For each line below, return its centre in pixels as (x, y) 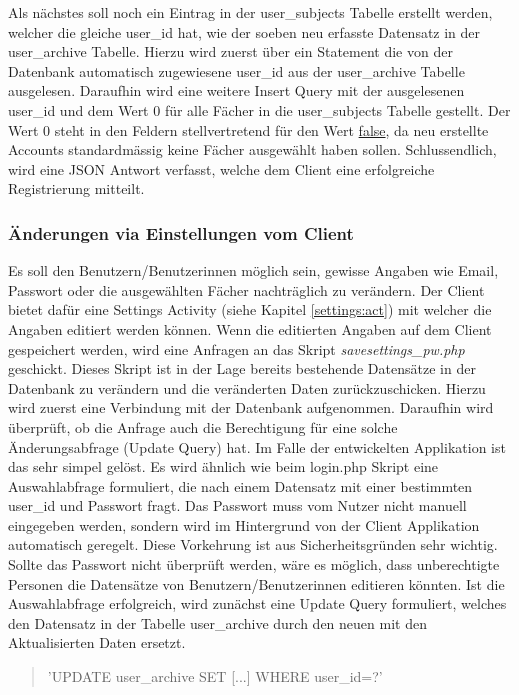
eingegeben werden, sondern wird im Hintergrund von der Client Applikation (244, 524)
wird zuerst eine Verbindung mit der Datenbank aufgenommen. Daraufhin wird (251, 407)
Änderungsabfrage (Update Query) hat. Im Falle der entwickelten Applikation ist (257, 446)
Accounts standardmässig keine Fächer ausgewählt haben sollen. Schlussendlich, (252, 149)
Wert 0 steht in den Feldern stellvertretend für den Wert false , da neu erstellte (248, 129)
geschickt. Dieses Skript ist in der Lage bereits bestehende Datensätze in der (242, 368)
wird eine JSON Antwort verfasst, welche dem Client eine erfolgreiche (221, 168)
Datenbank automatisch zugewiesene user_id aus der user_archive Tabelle (236, 70)
